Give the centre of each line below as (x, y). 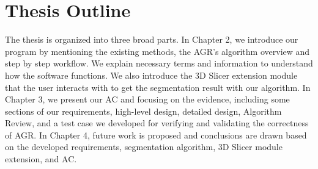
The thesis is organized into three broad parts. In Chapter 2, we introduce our (152, 39)
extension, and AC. (41, 159)
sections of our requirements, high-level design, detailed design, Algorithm (143, 111)
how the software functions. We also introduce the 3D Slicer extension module (151, 75)
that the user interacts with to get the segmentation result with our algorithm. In (158, 87)
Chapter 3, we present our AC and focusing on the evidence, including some (147, 99)
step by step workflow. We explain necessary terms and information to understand (159, 63)
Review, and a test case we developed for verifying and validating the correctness (157, 123)
